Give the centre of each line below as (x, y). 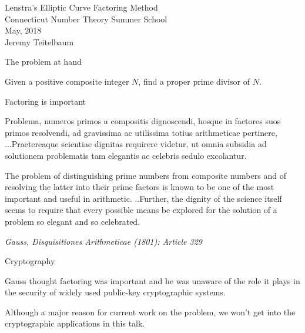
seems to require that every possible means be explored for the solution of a (141, 210)
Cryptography (30, 261)
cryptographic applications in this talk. (75, 323)
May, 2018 (23, 30)
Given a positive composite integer (67, 81)
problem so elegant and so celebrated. (73, 221)
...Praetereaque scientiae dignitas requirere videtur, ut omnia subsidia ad (136, 144)
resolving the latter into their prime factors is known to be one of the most (140, 187)
